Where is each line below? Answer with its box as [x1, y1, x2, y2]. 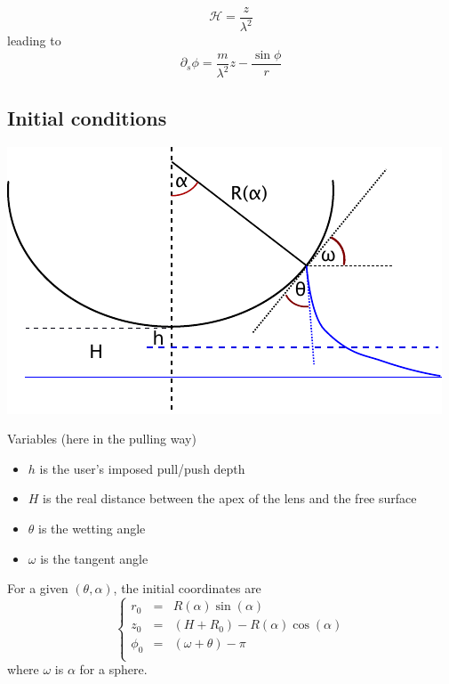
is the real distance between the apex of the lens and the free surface [43, 489, 417, 508]
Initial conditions [7, 103, 167, 131]
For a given [7, 579, 68, 598]
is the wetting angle [38, 518, 146, 537]
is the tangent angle [40, 549, 148, 567]
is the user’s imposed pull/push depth [39, 459, 245, 477]
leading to [7, 31, 61, 50]
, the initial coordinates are [113, 579, 261, 598]
